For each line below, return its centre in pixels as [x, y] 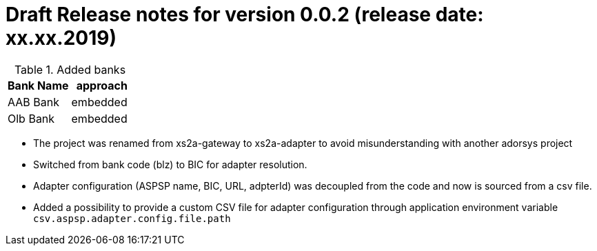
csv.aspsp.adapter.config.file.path [132, 218]
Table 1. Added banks [70, 69]
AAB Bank [33, 102]
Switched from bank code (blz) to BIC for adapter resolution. [170, 164]
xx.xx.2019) [61, 38]
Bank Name [38, 85]
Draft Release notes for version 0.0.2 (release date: [245, 14]
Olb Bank [31, 118]
